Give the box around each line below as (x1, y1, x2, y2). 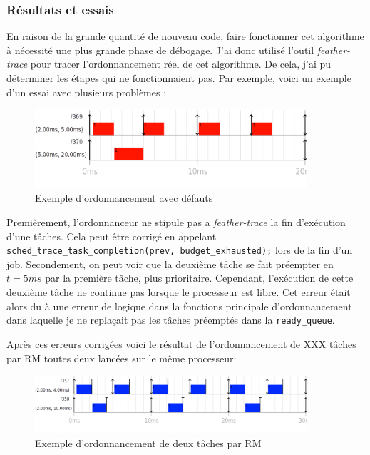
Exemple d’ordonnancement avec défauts (35, 190, 213, 205)
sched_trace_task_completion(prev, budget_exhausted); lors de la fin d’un (6, 242, 353, 257)
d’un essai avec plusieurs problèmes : (6, 84, 167, 99)
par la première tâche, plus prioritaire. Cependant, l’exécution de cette (45, 270, 354, 285)
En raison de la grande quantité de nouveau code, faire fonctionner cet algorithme (6, 29, 364, 44)
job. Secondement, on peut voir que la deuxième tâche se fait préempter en (6, 256, 334, 271)
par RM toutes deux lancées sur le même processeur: (6, 350, 237, 365)
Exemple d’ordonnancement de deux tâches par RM (35, 435, 262, 450)
